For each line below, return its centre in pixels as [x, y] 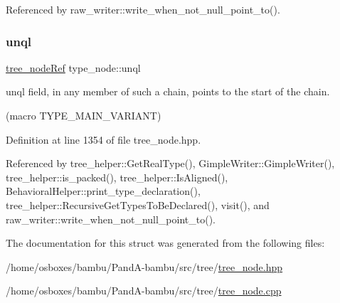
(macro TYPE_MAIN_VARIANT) [84, 115]
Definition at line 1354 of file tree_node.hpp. [103, 139]
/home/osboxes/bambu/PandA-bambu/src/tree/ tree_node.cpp [144, 291]
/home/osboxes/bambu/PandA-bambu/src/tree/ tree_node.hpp [144, 266]
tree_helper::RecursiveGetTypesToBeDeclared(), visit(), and [138, 204]
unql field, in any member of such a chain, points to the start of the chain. [168, 91]
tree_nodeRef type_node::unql [73, 67]
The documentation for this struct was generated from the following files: [165, 243]
